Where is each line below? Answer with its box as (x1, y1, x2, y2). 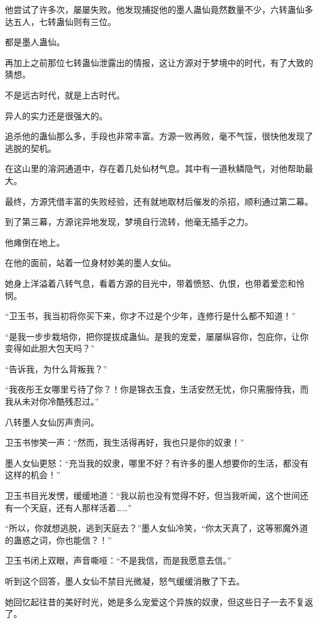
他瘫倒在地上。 (5, 235, 65, 248)
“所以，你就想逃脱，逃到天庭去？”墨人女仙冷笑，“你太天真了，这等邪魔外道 (5, 522, 308, 534)
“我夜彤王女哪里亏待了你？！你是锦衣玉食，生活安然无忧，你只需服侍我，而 (5, 383, 309, 396)
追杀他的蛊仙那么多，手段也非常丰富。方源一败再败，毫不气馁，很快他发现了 (5, 130, 313, 142)
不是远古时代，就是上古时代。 (5, 88, 125, 101)
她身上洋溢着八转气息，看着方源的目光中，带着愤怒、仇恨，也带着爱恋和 (5, 276, 296, 289)
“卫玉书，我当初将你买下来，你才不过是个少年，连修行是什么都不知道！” (5, 309, 296, 322)
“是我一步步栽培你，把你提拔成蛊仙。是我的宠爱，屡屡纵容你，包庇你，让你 (5, 330, 309, 342)
